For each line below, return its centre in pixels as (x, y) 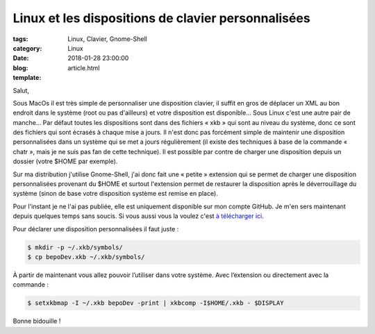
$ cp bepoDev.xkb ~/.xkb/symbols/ (86, 257)
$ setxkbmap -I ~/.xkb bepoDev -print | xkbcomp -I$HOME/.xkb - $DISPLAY (156, 303)
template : (27, 78)
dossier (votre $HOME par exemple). (65, 161)
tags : (20, 39)
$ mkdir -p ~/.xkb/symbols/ (75, 247)
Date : (21, 58)
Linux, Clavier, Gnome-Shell (107, 39)
